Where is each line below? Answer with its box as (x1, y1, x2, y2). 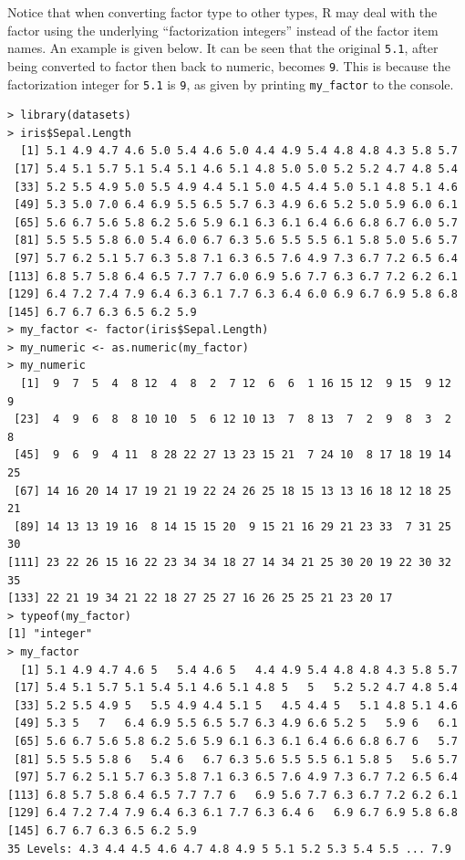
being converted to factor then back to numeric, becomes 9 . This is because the (7, 56, 450, 75)
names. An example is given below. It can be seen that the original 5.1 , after (7, 38, 439, 58)
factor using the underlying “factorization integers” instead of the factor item (7, 20, 439, 39)
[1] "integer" (7, 627, 93, 641)
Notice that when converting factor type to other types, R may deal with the (7, 3, 438, 21)
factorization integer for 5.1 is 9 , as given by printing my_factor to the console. (7, 74, 454, 93)
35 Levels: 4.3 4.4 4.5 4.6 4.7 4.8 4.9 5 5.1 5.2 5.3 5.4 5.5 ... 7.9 (7, 842, 451, 855)
